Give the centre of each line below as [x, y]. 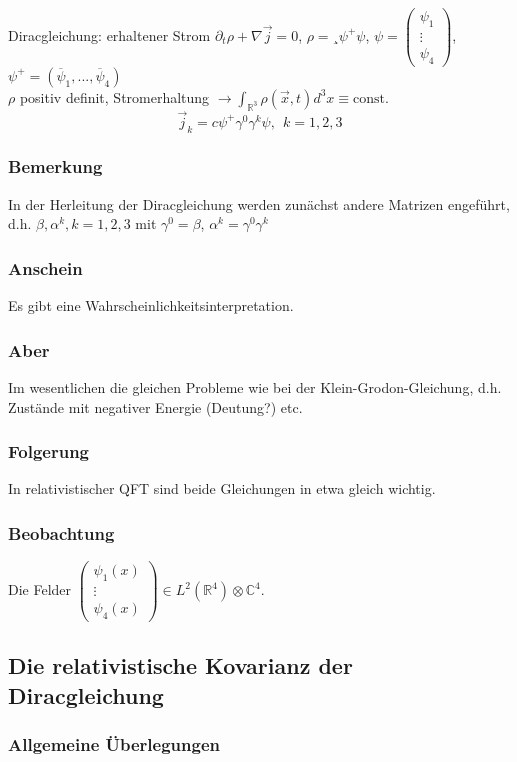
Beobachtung [61, 532]
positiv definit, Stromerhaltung [114, 96]
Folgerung [48, 451]
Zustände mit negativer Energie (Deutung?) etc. [155, 406]
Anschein [45, 267]
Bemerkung [55, 166]
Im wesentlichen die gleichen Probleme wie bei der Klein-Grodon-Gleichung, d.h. [255, 387]
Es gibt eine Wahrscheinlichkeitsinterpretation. [151, 305]
